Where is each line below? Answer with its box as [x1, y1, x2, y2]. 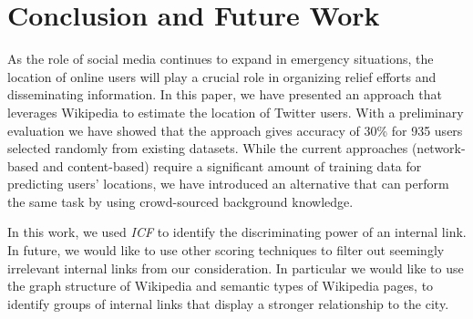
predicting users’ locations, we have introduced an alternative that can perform [7, 174, 449, 193]
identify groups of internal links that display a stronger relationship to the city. [7, 293, 449, 313]
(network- [411, 139, 466, 158]
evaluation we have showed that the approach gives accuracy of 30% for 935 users [7, 120, 463, 139]
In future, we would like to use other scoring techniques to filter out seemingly [7, 241, 445, 260]
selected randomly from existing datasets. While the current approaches [7, 139, 408, 158]
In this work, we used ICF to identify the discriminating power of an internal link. [7, 222, 467, 242]
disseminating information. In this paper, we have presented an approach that [7, 85, 442, 104]
